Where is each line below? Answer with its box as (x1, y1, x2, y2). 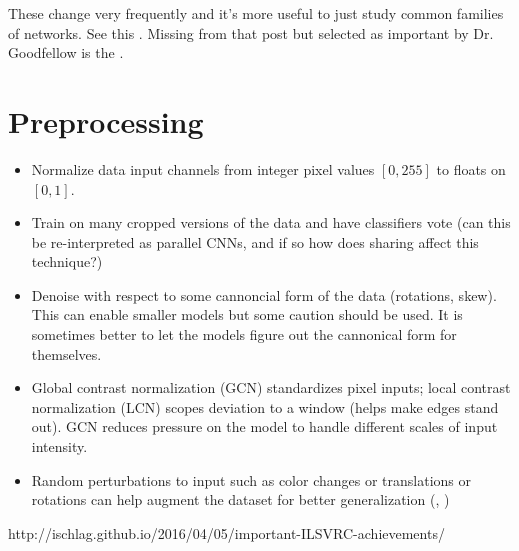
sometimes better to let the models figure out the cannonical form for (31, 324, 457, 345)
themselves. (31, 343, 102, 364)
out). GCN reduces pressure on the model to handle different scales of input (31, 416, 498, 437)
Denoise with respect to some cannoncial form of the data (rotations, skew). (31, 284, 497, 305)
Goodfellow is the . (8, 42, 124, 63)
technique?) (31, 251, 103, 272)
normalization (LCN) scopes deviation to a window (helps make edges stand (31, 396, 499, 417)
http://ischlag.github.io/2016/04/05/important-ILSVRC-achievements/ (8, 522, 445, 543)
